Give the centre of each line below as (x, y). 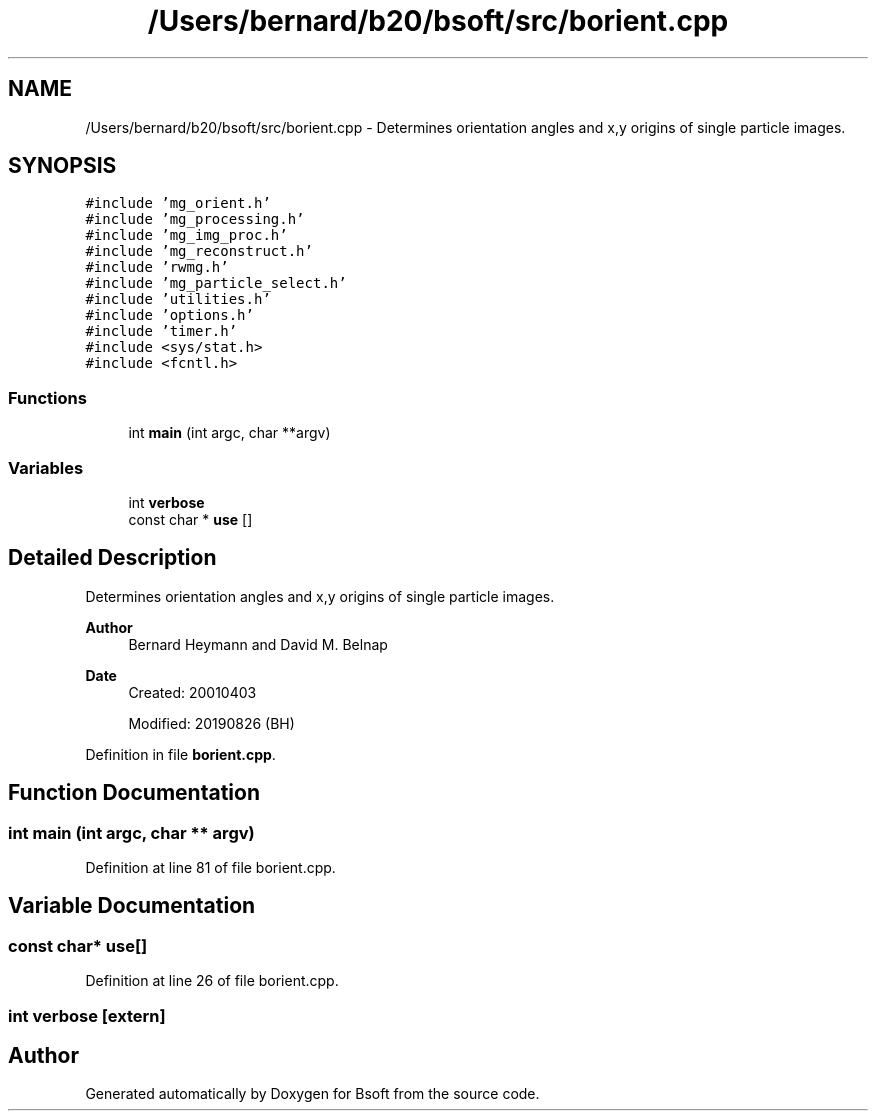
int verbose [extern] (87, 1015)
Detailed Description (112, 558)
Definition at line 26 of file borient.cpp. (212, 981)
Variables (46, 467)
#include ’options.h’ (169, 315)
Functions (47, 397)
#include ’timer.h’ (161, 331)
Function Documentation (134, 793)
